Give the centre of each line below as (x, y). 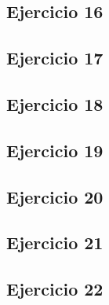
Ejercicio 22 (55, 289)
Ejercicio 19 (55, 150)
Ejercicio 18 (55, 103)
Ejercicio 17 (55, 58)
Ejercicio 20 (55, 196)
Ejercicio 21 (55, 243)
